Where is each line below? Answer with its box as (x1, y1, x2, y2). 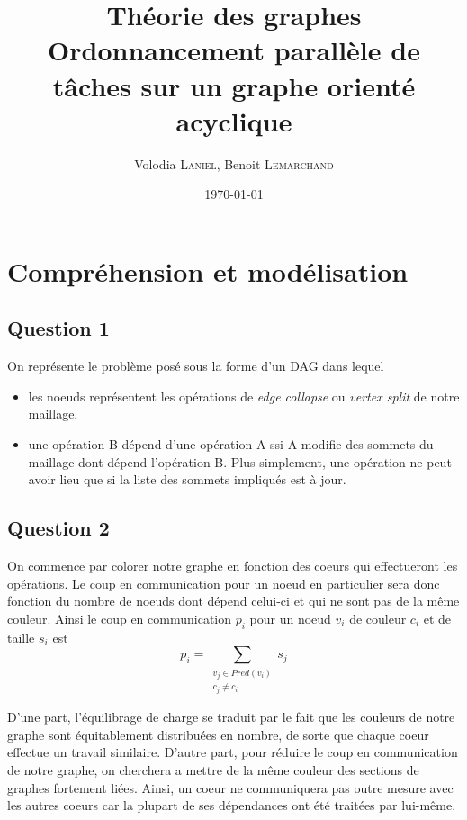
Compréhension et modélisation (7, 252, 409, 289)
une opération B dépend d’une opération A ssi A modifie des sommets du (28, 435, 434, 454)
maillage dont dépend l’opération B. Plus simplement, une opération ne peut (28, 452, 452, 471)
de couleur (349, 608, 407, 627)
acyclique (175, 102, 292, 139)
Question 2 (7, 514, 110, 542)
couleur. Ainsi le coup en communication (7, 608, 232, 627)
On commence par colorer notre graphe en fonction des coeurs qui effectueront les (7, 556, 458, 575)
